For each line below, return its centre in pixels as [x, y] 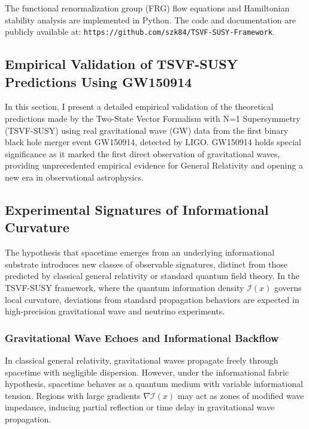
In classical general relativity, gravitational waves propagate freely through [142, 360]
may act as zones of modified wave [241, 395]
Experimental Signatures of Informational [137, 209]
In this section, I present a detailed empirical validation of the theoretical [139, 106]
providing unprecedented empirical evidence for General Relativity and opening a [154, 165]
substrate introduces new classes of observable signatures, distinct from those [146, 264]
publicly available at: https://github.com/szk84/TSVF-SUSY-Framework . [140, 31]
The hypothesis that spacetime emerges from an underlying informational [140, 252]
